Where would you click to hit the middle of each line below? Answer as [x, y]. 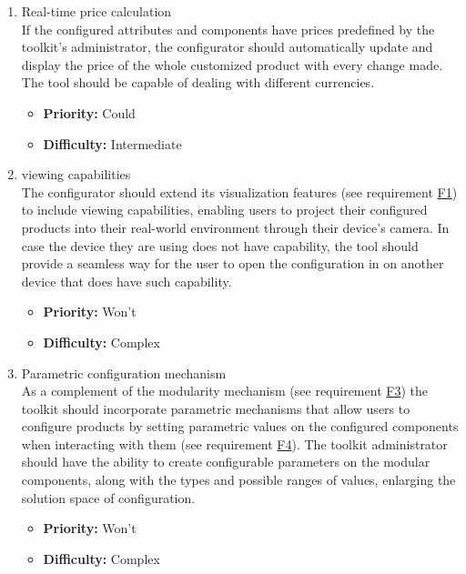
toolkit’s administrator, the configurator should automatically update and [227, 47]
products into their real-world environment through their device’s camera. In [235, 227]
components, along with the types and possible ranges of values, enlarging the [238, 480]
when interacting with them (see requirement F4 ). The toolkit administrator [234, 443]
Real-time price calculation [96, 11]
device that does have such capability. [127, 281]
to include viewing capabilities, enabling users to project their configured [224, 210]
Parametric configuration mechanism [124, 373]
